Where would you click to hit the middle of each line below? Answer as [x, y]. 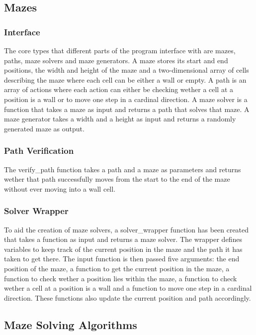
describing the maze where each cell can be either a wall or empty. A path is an [125, 79]
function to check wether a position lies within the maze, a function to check [121, 278]
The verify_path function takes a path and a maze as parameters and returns [123, 169]
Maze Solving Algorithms [71, 324]
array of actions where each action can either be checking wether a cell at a [119, 89]
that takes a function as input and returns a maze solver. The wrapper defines [123, 239]
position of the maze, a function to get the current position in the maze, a [117, 268]
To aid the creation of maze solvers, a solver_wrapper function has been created [127, 229]
